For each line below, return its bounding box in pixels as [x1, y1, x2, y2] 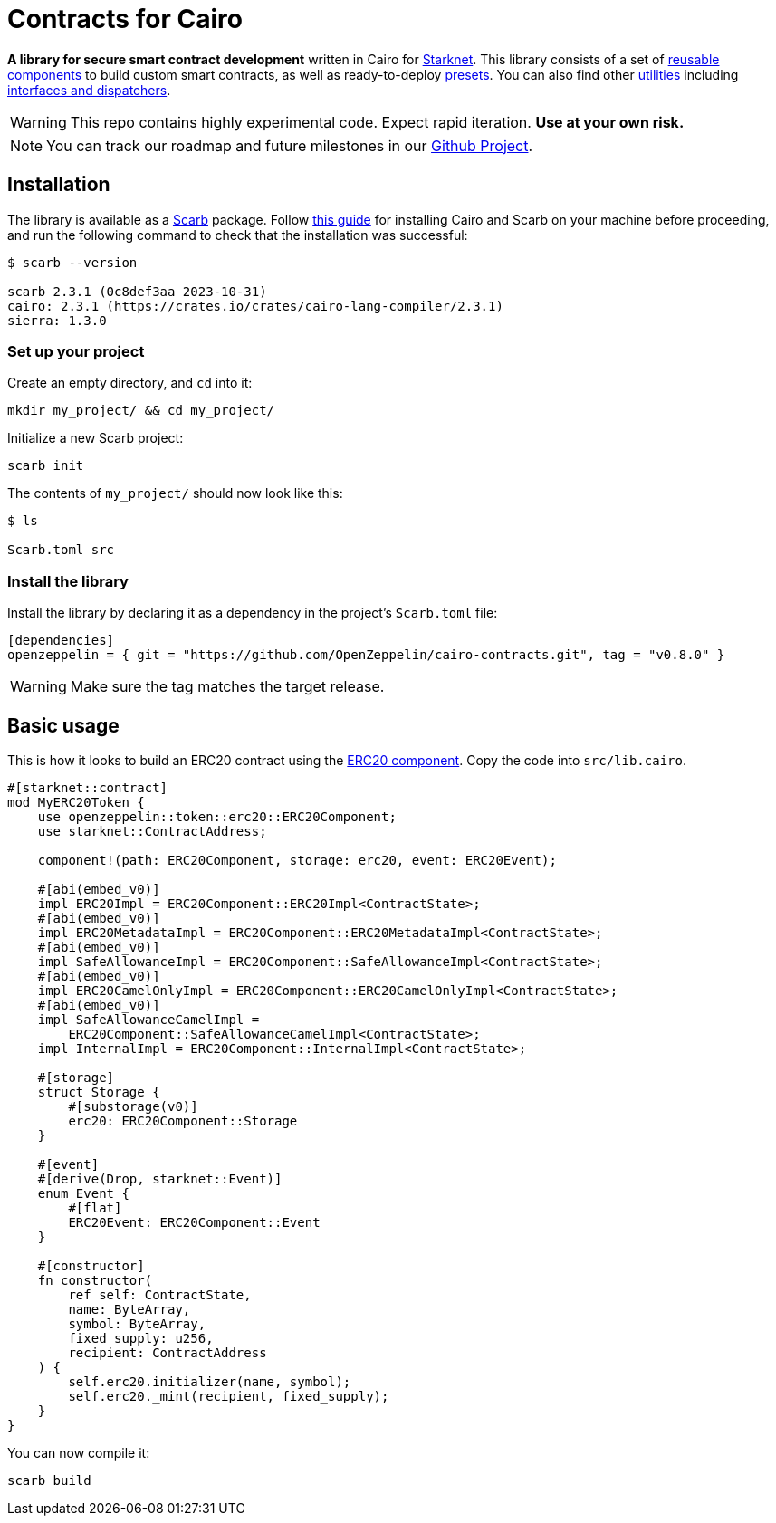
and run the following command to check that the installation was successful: [7, 226, 468, 243]
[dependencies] [7, 633, 115, 648]
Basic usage [7, 714, 120, 737]
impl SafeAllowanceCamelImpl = [37, 1011, 260, 1027]
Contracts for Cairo [7, 4, 243, 34]
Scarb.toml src [7, 542, 115, 558]
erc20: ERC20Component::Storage [68, 1113, 298, 1128]
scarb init [7, 458, 84, 474]
